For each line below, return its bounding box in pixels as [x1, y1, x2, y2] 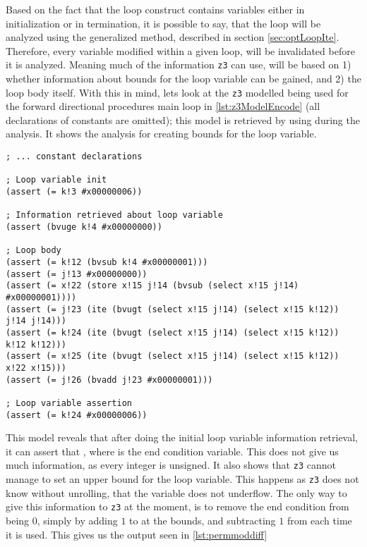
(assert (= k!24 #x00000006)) [6, 410, 148, 420]
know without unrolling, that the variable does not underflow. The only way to [6, 485, 347, 500]
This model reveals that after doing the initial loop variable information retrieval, [6, 430, 358, 445]
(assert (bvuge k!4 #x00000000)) [6, 222, 162, 232]
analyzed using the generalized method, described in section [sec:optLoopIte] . [6, 30, 339, 44]
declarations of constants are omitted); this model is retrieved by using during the [6, 112, 360, 127]
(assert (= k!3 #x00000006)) [6, 187, 143, 197]
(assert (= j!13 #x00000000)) [6, 269, 148, 279]
